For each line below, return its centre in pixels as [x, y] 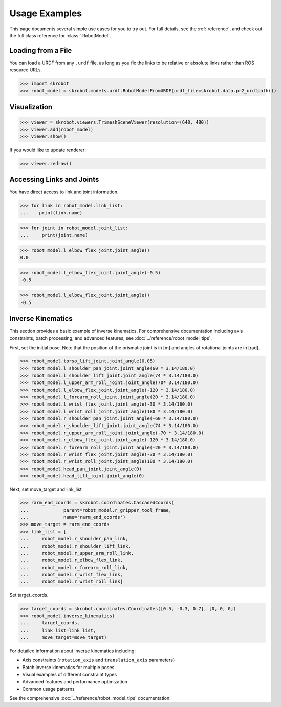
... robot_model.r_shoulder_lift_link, [76, 546]
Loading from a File [41, 50]
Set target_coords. [29, 595]
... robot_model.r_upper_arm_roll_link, [77, 553]
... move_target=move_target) [63, 638]
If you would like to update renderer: [48, 150]
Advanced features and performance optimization [75, 681]
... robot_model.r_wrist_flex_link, [71, 575]
